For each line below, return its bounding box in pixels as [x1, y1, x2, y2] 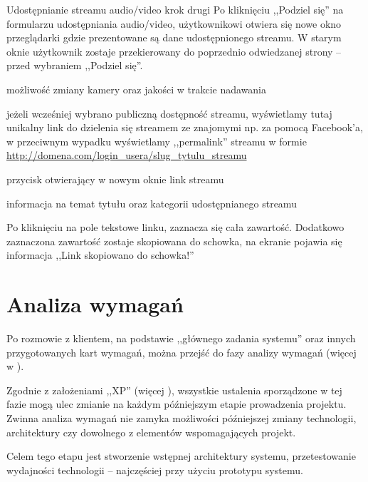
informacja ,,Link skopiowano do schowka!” [6, 247, 194, 262]
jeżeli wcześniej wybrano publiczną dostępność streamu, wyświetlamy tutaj [6, 106, 332, 120]
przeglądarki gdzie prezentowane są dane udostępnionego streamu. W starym [6, 30, 342, 45]
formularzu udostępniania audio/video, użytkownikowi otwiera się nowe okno [6, 16, 342, 31]
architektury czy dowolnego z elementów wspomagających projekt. [6, 424, 296, 439]
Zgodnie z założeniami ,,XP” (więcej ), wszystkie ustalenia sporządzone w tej [6, 382, 342, 397]
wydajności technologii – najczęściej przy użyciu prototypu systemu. [6, 462, 303, 477]
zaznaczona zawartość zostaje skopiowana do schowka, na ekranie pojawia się [6, 233, 342, 248]
